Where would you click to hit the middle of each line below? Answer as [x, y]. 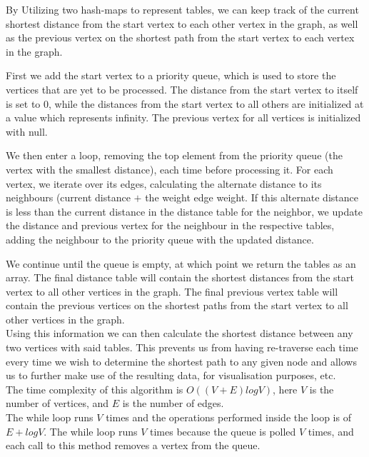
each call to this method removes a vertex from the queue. [133, 445]
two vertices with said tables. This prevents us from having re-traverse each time [182, 347]
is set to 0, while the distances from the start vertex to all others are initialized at [185, 103]
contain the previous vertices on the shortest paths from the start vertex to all [177, 305]
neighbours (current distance [68, 197]
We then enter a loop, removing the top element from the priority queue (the [174, 155]
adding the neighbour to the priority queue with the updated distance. [160, 239]
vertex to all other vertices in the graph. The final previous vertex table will [172, 291]
